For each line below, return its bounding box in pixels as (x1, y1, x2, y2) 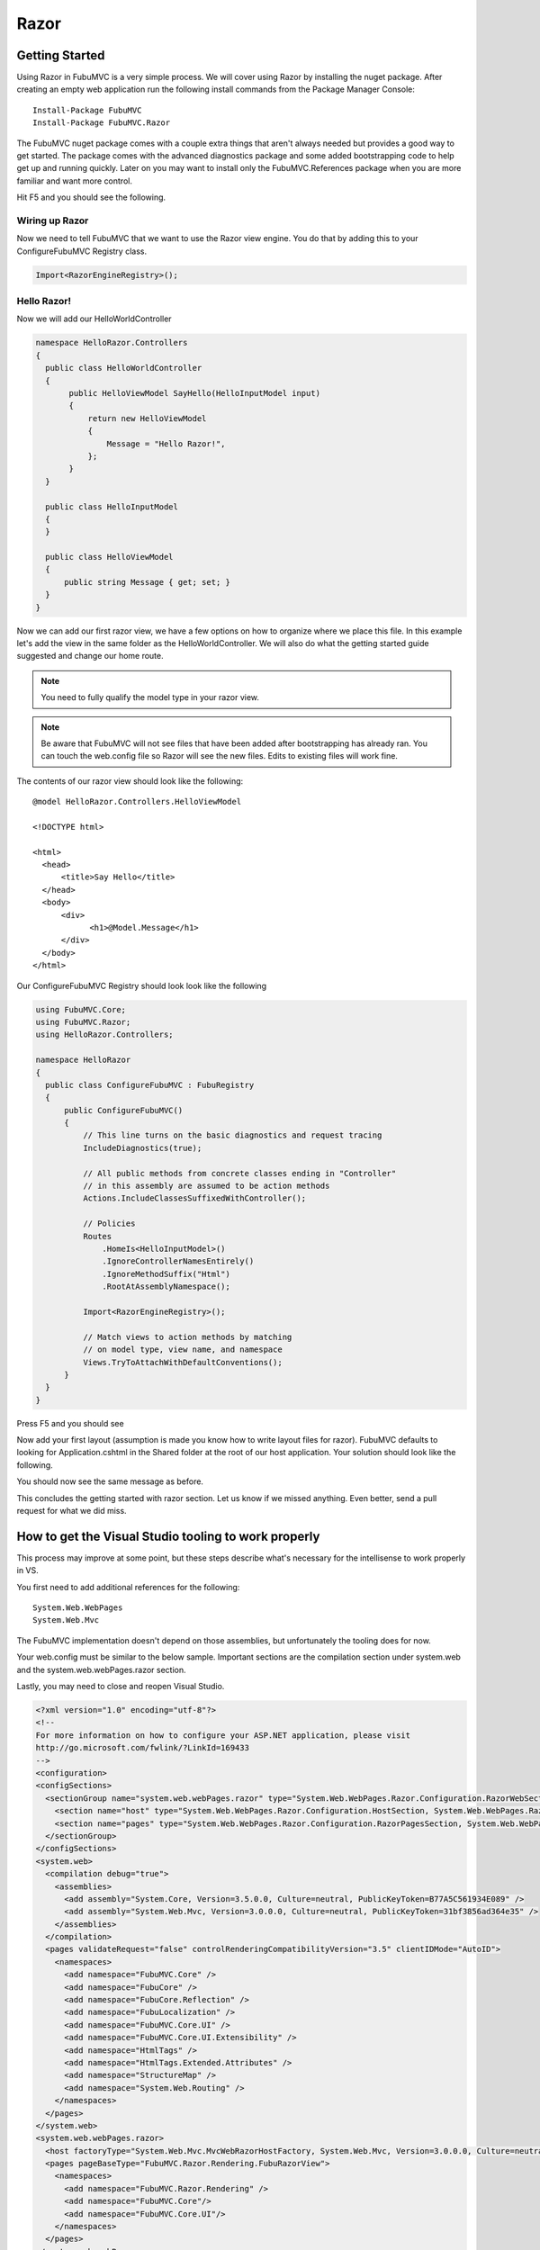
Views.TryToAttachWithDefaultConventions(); (82, 1357, 283, 1367)
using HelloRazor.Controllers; (35, 1030, 175, 1039)
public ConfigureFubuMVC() (64, 1105, 184, 1115)
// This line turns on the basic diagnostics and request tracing (82, 1130, 382, 1140)
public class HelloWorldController (45, 363, 202, 373)
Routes (82, 1231, 112, 1241)
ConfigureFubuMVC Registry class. (16, 246, 148, 256)
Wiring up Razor (16, 214, 89, 227)
